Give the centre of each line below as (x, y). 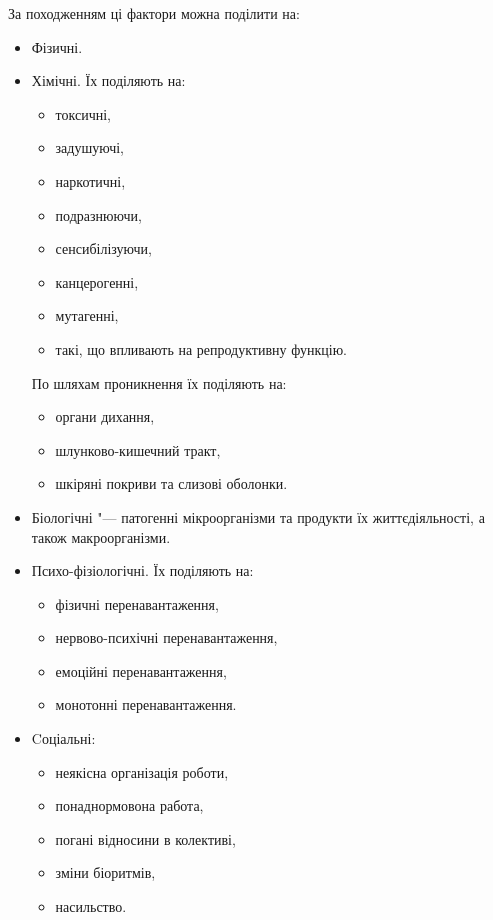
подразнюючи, (98, 214)
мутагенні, (87, 315)
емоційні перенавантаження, (141, 670)
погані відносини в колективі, (145, 838)
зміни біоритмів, (105, 872)
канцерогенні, (97, 281)
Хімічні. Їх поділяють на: (108, 80)
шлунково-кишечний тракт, (138, 449)
